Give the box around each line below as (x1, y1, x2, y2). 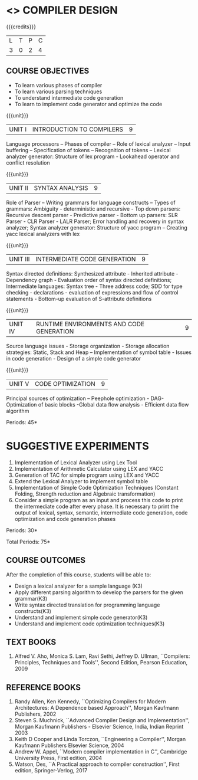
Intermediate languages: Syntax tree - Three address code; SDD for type (6, 283, 183, 290)
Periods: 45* (6, 418, 38, 425)
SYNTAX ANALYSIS (34, 183, 88, 192)
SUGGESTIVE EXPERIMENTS (6, 439, 149, 453)
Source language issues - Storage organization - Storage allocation (6, 342, 170, 349)
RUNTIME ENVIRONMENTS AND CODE (36, 320, 145, 328)
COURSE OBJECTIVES (6, 66, 90, 76)
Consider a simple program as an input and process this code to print (14, 496, 183, 503)
